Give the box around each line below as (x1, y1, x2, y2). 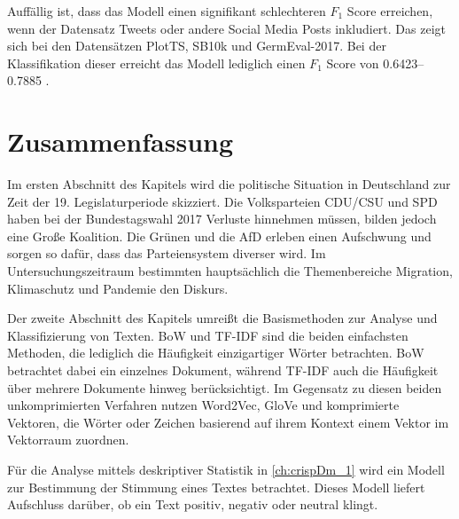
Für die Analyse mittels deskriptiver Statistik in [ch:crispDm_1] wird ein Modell (7, 460, 445, 478)
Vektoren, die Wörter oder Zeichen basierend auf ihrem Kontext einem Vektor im (7, 413, 449, 431)
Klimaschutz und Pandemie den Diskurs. (7, 279, 229, 297)
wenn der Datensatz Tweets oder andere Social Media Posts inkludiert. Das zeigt (7, 19, 446, 37)
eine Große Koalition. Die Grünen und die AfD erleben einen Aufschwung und (7, 226, 432, 245)
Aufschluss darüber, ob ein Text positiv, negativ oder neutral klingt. (7, 495, 378, 514)
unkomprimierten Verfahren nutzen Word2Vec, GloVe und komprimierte (7, 396, 400, 414)
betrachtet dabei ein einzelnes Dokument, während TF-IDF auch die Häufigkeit (7, 361, 439, 380)
